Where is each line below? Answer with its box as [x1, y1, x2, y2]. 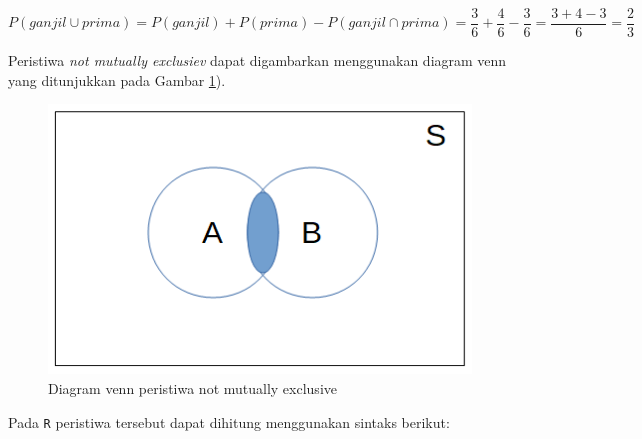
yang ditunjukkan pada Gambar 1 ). [8, 69, 226, 90]
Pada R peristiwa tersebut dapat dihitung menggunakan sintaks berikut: [8, 411, 450, 432]
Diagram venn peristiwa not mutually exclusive [48, 377, 337, 398]
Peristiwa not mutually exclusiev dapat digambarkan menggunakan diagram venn [8, 50, 507, 71]
